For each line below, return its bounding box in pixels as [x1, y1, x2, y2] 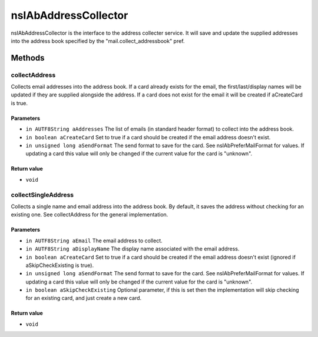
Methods [11, 53, 45, 63]
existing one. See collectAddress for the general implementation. [11, 211, 168, 218]
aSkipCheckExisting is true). [25, 262, 94, 269]
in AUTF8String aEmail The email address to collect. [25, 237, 163, 244]
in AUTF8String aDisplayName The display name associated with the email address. [25, 245, 240, 252]
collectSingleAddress [11, 191, 74, 199]
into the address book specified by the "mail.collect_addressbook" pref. [11, 37, 185, 44]
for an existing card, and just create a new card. [25, 295, 142, 302]
